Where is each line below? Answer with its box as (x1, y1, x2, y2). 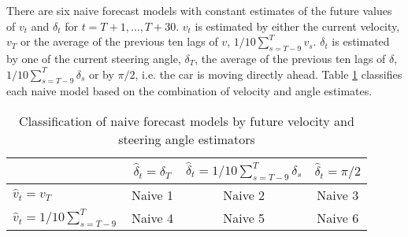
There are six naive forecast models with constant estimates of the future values (6, 2, 392, 18)
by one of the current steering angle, (6, 50, 181, 66)
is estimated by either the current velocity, (195, 17, 400, 34)
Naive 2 (223, 185, 265, 204)
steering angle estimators (118, 129, 255, 148)
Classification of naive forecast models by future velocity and (19, 111, 354, 130)
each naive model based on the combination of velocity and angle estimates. (6, 83, 373, 99)
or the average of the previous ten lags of (20, 33, 218, 50)
